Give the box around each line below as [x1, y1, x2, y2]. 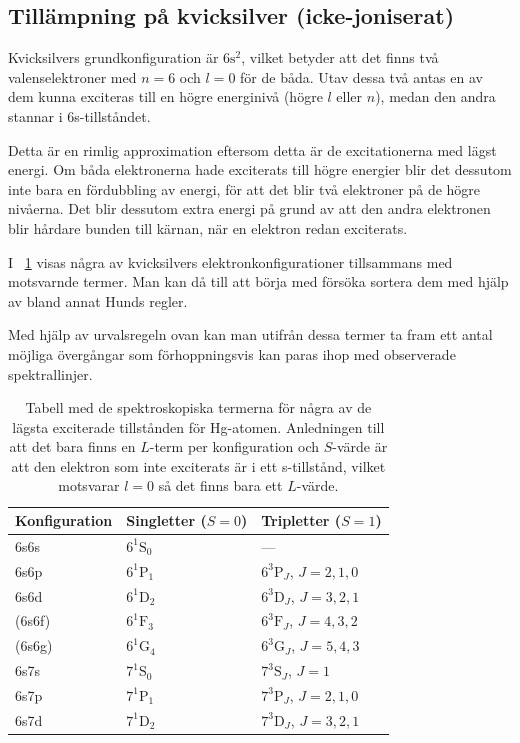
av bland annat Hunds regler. [8, 290, 188, 311]
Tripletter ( [261, 510, 342, 531]
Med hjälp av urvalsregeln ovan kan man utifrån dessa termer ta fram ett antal [8, 324, 493, 345]
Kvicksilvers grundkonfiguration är [8, 47, 219, 68]
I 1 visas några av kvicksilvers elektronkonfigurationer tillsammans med [8, 251, 453, 272]
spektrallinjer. [8, 363, 93, 384]
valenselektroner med [8, 66, 137, 87]
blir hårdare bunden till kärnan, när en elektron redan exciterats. [8, 217, 408, 238]
